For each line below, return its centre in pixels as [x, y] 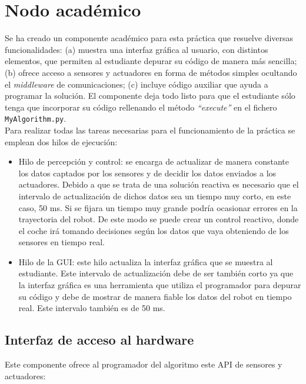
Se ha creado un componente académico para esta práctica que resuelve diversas [149, 38]
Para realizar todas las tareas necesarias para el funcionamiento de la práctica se [150, 130]
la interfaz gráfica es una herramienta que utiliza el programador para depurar [160, 285]
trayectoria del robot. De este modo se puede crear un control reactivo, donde [159, 219]
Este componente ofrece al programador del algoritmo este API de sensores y [144, 364]
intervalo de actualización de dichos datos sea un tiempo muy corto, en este [155, 196]
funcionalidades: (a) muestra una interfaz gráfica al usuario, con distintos [137, 49]
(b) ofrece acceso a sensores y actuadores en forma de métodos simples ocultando [151, 72]
